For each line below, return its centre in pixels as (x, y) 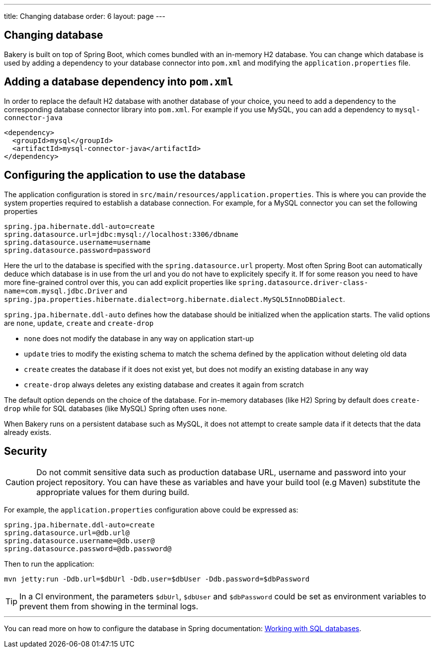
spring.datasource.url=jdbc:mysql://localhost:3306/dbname (121, 234)
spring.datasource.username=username (77, 242)
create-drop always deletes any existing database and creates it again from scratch (164, 384)
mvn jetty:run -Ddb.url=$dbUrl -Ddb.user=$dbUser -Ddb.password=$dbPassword (157, 579)
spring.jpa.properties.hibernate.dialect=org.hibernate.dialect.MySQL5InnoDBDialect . (175, 299)
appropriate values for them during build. (113, 492)
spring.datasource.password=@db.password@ (88, 549)
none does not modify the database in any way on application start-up (139, 338)
